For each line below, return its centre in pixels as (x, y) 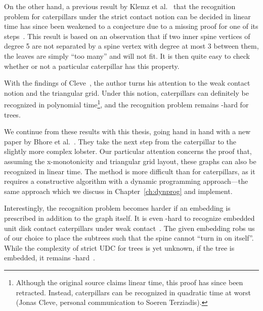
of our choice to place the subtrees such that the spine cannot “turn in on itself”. (129, 238)
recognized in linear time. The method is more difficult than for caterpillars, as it (130, 171)
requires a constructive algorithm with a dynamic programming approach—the (126, 181)
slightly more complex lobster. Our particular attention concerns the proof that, (128, 151)
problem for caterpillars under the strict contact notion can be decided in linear (127, 16)
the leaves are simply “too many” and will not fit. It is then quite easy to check (127, 55)
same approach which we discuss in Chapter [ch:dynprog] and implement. (118, 191)
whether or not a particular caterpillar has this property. (92, 66)
